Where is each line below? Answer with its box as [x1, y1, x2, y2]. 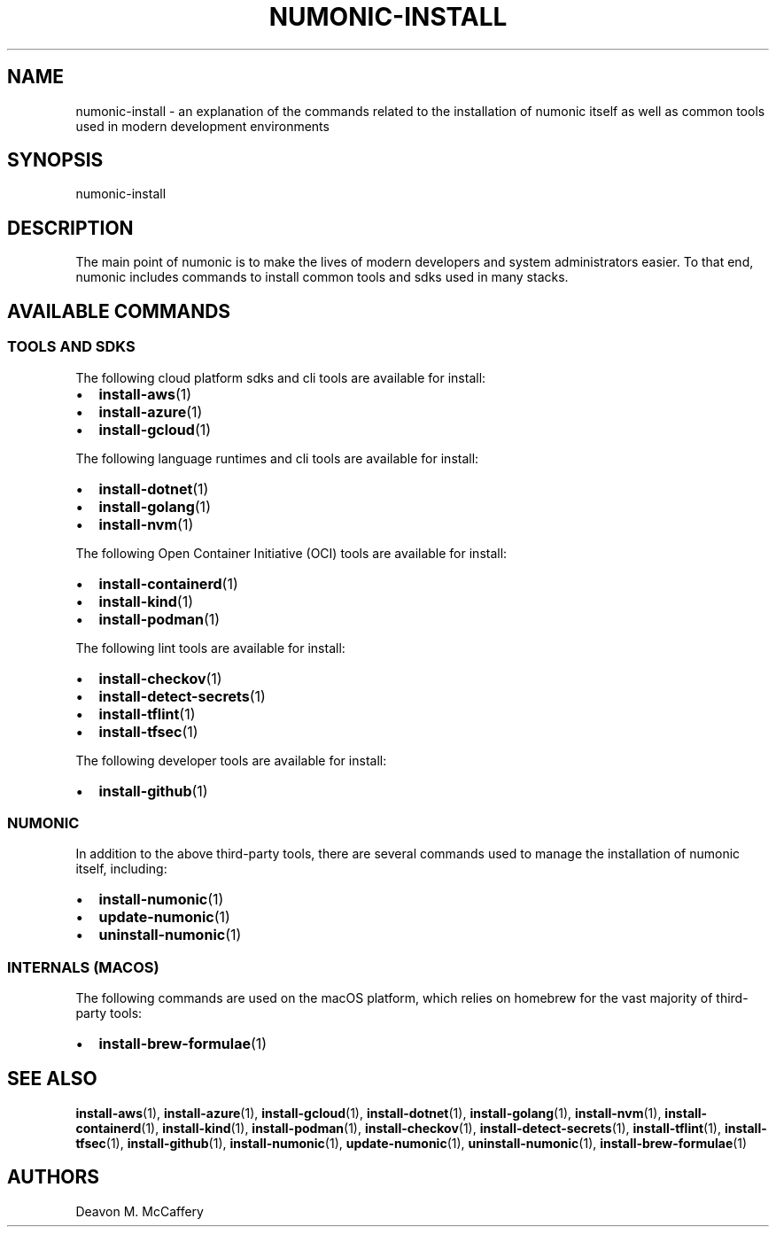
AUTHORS [7, 1166, 100, 1189]
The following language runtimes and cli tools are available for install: [75, 450, 479, 466]
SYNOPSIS [7, 149, 104, 172]
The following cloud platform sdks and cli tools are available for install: [75, 369, 486, 385]
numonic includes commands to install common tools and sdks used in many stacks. [75, 269, 569, 285]
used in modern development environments [75, 118, 330, 134]
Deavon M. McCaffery [75, 1203, 204, 1219]
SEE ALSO [7, 1067, 97, 1090]
